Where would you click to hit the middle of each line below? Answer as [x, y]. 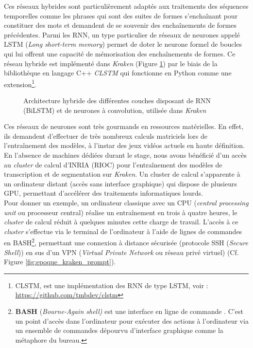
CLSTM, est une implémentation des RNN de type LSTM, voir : [112, 285]
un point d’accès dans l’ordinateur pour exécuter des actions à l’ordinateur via [132, 321]
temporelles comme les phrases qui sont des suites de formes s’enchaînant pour [121, 15]
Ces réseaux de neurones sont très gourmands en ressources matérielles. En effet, [124, 126]
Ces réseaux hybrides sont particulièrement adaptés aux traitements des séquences [126, 6]
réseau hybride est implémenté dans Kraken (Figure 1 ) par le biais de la [111, 63]
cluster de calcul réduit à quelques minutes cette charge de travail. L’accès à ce [121, 222]
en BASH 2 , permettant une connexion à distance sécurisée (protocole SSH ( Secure [126, 242]
